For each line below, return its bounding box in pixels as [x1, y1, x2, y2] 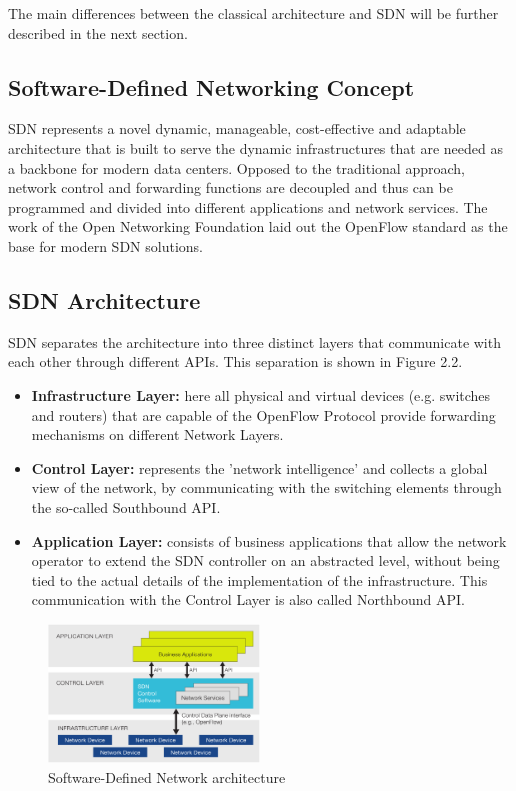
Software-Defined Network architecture [48, 766, 286, 787]
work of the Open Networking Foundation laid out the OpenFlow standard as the [8, 216, 508, 237]
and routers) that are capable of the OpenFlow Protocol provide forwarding [31, 404, 496, 425]
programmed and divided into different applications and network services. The [8, 196, 488, 217]
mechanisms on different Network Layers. [31, 424, 284, 445]
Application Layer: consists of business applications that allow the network [31, 530, 507, 551]
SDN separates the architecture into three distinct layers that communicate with [8, 331, 501, 352]
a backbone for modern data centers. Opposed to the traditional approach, [8, 157, 465, 178]
